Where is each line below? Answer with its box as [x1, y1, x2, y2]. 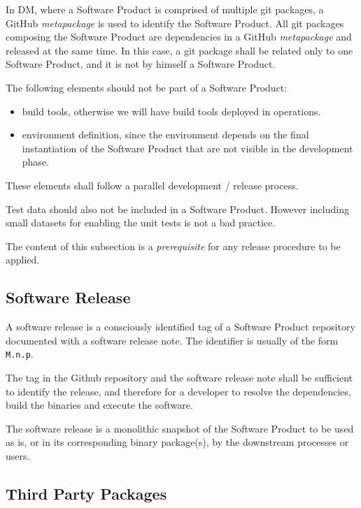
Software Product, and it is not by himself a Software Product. [6, 57, 276, 71]
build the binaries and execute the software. [6, 398, 193, 412]
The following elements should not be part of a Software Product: [6, 80, 288, 94]
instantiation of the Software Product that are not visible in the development [22, 140, 353, 155]
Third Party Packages [6, 482, 167, 504]
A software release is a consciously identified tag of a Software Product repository [6, 319, 355, 334]
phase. [22, 154, 49, 169]
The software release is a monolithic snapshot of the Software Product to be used [6, 421, 354, 435]
